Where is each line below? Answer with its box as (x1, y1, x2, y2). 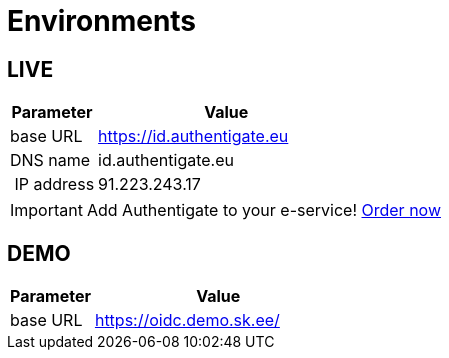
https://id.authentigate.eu (98, 126, 289, 147)
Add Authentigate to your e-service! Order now (86, 200, 441, 221)
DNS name (10, 150, 91, 171)
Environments (7, 4, 197, 38)
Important (10, 200, 83, 221)
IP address (14, 174, 95, 195)
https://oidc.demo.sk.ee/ (94, 310, 280, 331)
